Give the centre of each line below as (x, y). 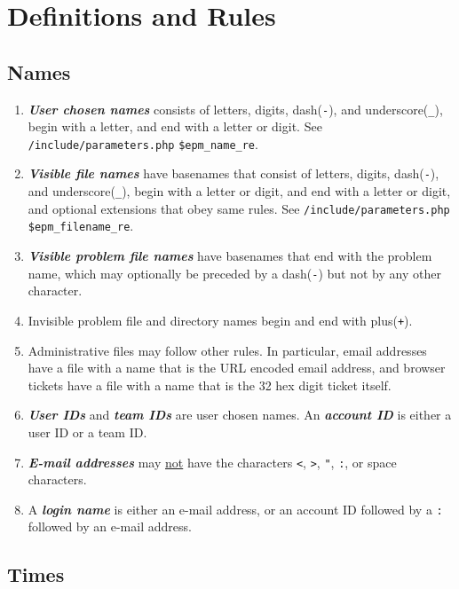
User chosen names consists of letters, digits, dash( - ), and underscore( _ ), (235, 109)
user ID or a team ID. (87, 432)
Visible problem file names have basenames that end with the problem (230, 256)
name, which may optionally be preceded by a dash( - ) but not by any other (234, 273)
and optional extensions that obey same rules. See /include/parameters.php (239, 208)
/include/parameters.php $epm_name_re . (143, 143)
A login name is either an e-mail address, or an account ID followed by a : (235, 509)
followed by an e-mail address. (110, 526)
